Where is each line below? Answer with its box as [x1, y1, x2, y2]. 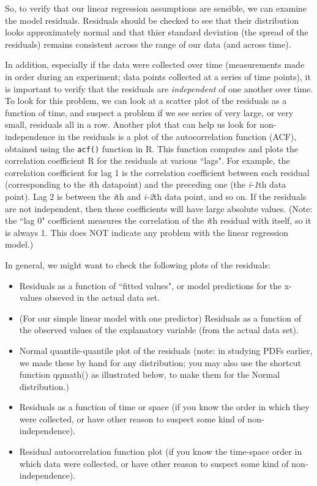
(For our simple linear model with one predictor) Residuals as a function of [19, 311, 301, 324]
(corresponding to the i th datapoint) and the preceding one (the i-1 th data [5, 178, 286, 191]
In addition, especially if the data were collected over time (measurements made [5, 58, 305, 71]
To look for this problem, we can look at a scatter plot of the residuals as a [5, 94, 287, 107]
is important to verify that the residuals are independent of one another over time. [5, 82, 313, 95]
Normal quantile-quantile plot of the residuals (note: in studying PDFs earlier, [19, 344, 313, 356]
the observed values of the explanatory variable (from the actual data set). [19, 323, 299, 336]
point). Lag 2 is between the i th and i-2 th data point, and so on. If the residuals [5, 190, 307, 202]
